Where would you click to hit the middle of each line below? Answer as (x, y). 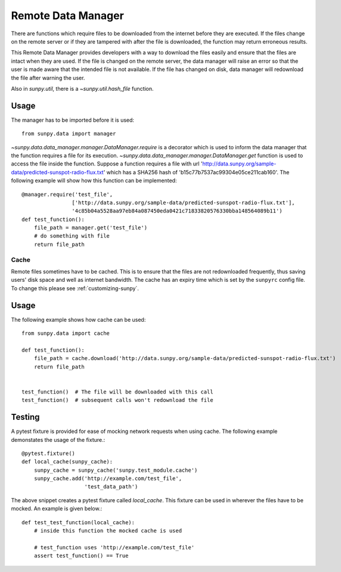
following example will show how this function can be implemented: (94, 181)
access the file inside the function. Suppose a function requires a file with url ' (107, 164)
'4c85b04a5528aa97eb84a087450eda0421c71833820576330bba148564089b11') (177, 211)
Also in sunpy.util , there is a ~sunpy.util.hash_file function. (83, 88)
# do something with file (72, 236)
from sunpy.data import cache (66, 333)
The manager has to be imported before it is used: (72, 120)
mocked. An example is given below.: (57, 509)
